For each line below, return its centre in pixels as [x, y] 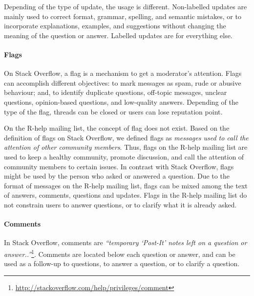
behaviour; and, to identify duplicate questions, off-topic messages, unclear [116, 92]
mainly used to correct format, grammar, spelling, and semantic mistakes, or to [123, 16]
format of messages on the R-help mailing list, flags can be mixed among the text [126, 185]
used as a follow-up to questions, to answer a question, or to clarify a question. [122, 263]
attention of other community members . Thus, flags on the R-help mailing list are [126, 147]
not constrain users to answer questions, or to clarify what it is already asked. [120, 204]
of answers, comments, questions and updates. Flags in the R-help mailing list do [126, 195]
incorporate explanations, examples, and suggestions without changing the [115, 26]
